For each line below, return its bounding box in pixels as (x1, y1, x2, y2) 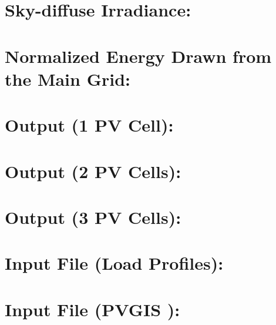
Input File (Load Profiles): (5, 251, 224, 275)
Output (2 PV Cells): (5, 159, 181, 183)
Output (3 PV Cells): (5, 205, 181, 229)
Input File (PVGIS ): (5, 297, 180, 321)
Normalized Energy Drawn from (5, 43, 272, 68)
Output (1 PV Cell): (5, 113, 174, 137)
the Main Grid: (5, 66, 131, 91)
